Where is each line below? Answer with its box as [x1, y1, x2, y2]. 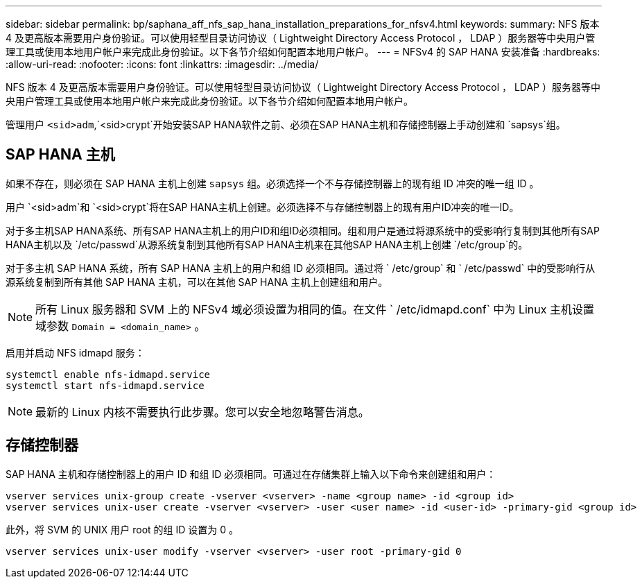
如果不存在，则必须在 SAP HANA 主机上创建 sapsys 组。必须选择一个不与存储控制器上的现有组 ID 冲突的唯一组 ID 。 [6, 177, 539, 189]
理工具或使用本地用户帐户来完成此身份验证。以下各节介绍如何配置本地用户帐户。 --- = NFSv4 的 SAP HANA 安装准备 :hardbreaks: [6, 46, 600, 58]
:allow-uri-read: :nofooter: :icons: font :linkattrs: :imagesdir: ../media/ [6, 58, 319, 70]
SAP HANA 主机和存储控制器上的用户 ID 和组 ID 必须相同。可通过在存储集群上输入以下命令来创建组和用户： [6, 467, 496, 480]
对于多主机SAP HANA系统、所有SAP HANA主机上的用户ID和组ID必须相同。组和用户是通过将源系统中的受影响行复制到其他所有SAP [6, 224, 600, 237]
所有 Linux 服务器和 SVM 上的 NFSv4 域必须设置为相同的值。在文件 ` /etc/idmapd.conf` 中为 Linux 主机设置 [35, 302, 594, 316]
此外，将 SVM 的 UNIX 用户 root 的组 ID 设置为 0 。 [6, 523, 239, 535]
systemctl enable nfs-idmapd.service [6, 368, 211, 380]
